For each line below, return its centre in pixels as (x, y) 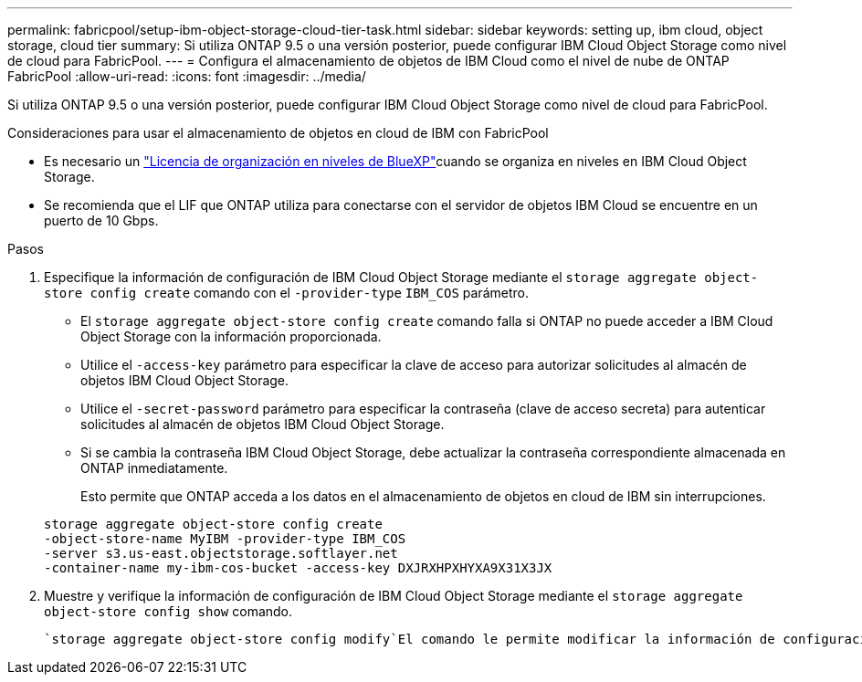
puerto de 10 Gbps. (101, 220)
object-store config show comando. (168, 611)
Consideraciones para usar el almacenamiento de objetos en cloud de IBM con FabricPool (278, 133)
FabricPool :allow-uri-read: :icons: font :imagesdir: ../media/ (187, 76)
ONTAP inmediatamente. (154, 468)
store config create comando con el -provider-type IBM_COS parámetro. (286, 293)
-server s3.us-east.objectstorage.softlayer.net (221, 553)
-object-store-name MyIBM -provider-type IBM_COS (225, 539)
